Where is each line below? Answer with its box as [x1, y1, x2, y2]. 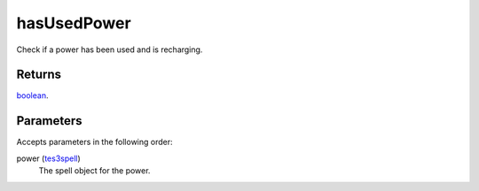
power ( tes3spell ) [16, 153, 82, 164]
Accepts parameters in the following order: [16, 137, 173, 148]
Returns [16, 67, 62, 82]
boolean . [16, 90, 49, 101]
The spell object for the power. [38, 165, 151, 176]
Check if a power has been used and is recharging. [16, 44, 203, 55]
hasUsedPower [16, 13, 132, 33]
